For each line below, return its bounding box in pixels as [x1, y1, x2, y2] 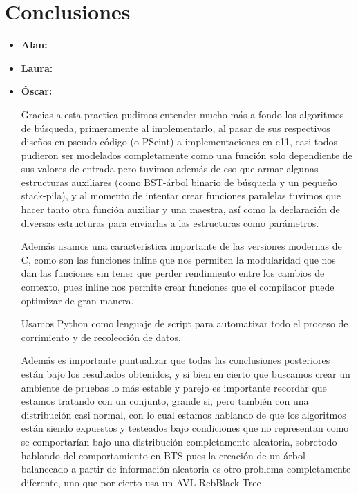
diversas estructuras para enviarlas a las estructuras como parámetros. [21, 215, 319, 230]
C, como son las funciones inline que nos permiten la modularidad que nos [21, 252, 336, 266]
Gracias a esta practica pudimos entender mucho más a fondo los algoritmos [21, 107, 344, 121]
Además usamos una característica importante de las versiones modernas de [21, 239, 342, 253]
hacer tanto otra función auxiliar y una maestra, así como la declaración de [21, 202, 340, 217]
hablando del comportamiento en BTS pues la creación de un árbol [21, 448, 305, 462]
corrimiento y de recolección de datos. [21, 329, 181, 344]
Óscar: [21, 84, 53, 98]
